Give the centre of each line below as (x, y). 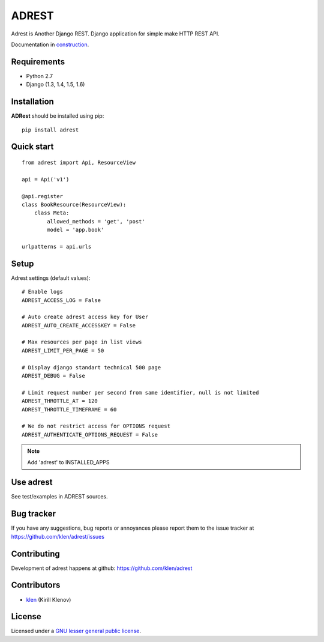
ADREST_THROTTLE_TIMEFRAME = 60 (69, 409)
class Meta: (52, 213)
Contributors (36, 585)
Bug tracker (34, 514)
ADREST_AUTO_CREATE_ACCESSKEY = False (79, 325)
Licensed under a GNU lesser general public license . (76, 631)
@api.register (42, 196)
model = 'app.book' (76, 230)
